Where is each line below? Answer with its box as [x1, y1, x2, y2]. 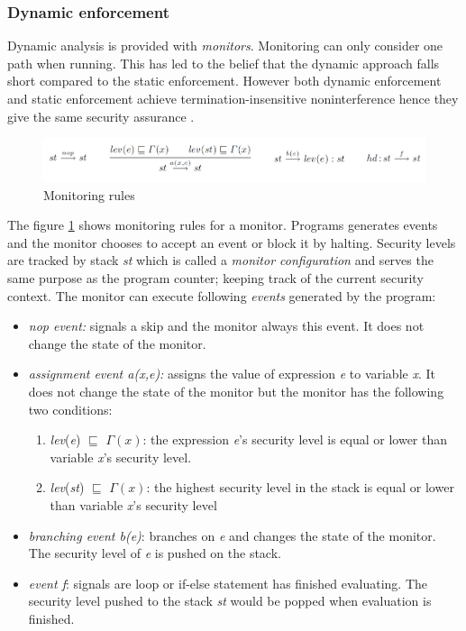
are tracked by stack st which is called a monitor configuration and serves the [7, 251, 434, 270]
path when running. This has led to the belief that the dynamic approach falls [7, 53, 440, 72]
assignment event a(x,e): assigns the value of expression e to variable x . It [28, 364, 435, 383]
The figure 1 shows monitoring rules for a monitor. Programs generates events [7, 215, 438, 234]
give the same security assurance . [7, 106, 195, 125]
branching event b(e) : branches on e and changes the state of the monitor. [28, 526, 436, 544]
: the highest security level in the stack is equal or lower [146, 478, 454, 497]
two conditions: [28, 399, 113, 418]
